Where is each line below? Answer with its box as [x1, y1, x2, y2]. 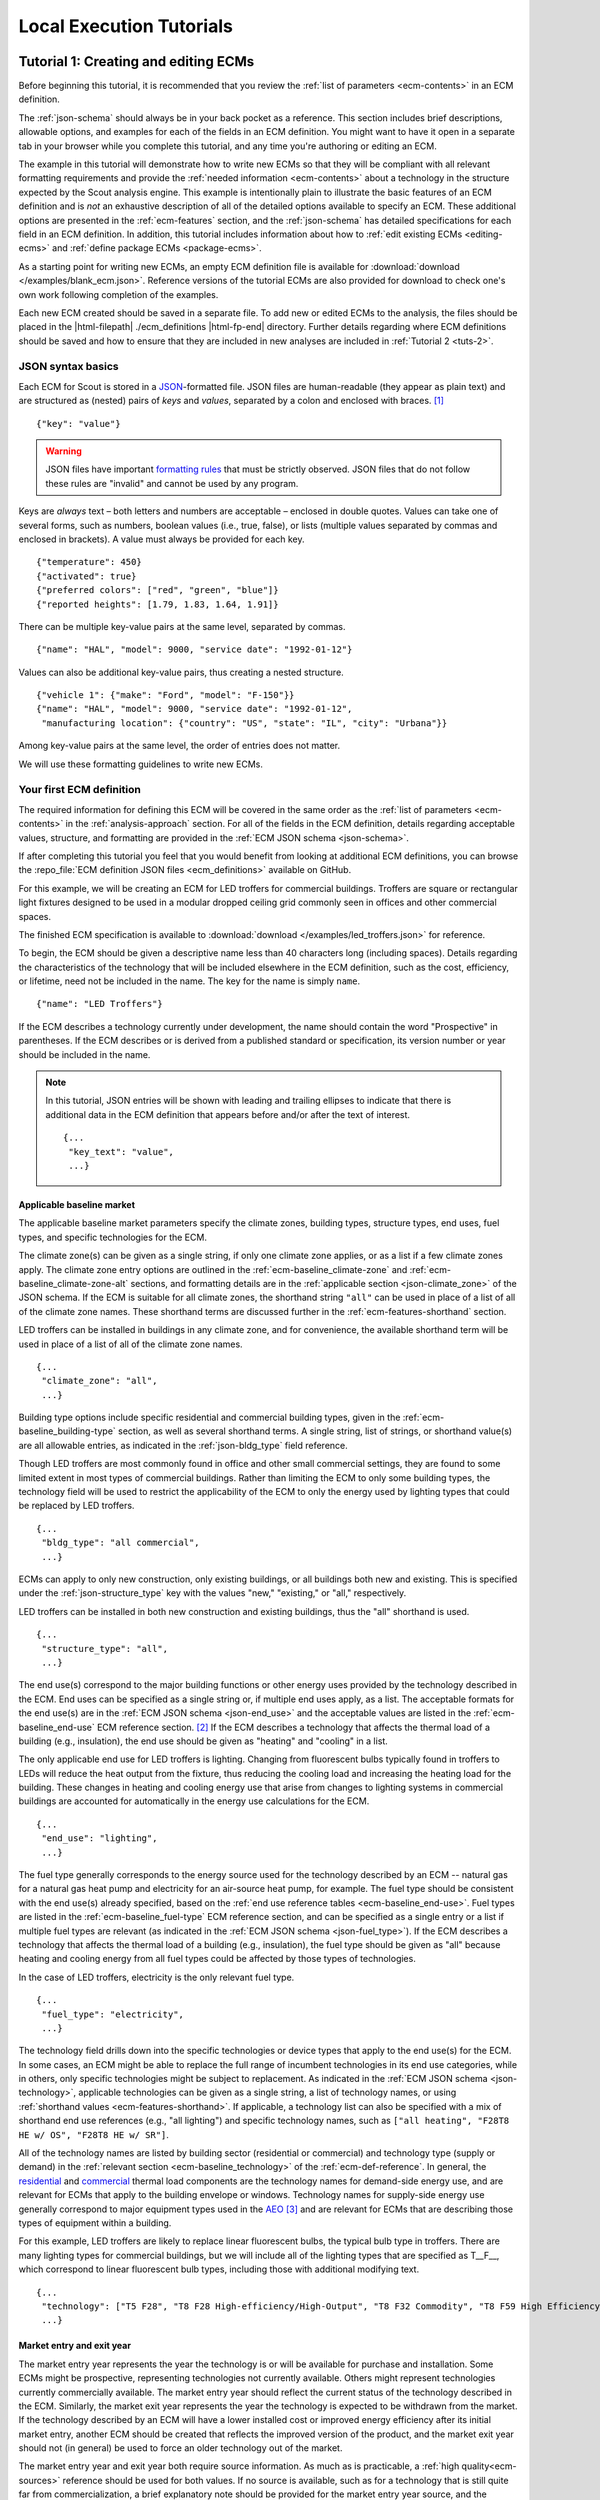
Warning [45, 445, 82, 457]
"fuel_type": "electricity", [41, 2008, 185, 2020]
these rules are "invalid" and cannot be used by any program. [45, 477, 299, 489]
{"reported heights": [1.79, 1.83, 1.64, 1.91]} [36, 598, 279, 610]
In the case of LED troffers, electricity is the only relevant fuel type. [18, 1971, 295, 1983]
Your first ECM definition [18, 783, 142, 797]
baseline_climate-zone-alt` [18, 1277, 129, 1289]
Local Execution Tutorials [18, 15, 234, 37]
